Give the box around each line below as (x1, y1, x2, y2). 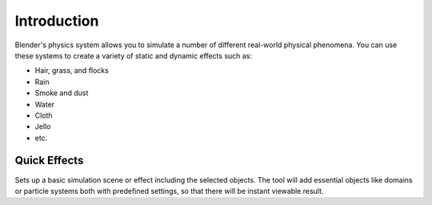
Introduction (14, 12, 99, 30)
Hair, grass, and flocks (34, 66, 110, 75)
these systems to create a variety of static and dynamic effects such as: (14, 50, 252, 60)
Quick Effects (14, 154, 84, 167)
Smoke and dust (34, 88, 89, 98)
